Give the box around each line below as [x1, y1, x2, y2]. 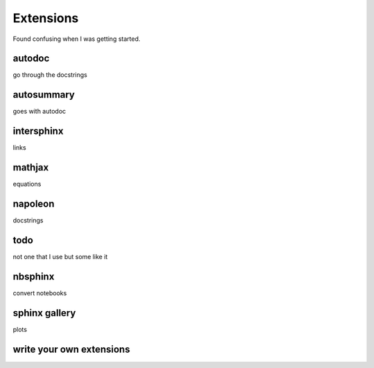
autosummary [12, 89, 75, 100]
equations [12, 180, 42, 189]
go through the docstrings [12, 71, 88, 79]
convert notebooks [12, 288, 67, 297]
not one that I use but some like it [12, 252, 108, 261]
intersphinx [12, 125, 64, 137]
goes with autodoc [12, 107, 66, 116]
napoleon [12, 198, 55, 209]
